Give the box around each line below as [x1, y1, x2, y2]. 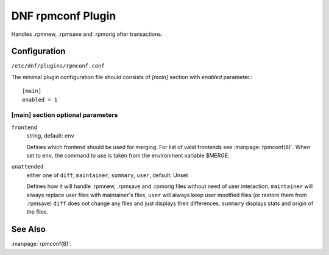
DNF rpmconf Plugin [11, 9, 116, 23]
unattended [11, 163, 44, 170]
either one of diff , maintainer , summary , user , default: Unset [26, 171, 188, 179]
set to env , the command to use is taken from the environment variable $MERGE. [26, 152, 230, 159]
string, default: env [26, 132, 74, 139]
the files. [26, 208, 49, 215]
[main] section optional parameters [11, 111, 118, 119]
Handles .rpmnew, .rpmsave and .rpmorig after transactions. [11, 30, 163, 38]
